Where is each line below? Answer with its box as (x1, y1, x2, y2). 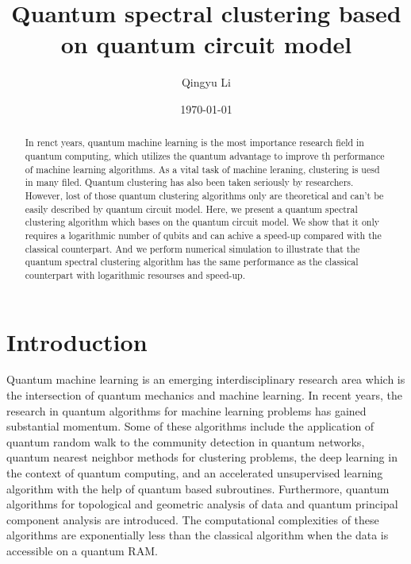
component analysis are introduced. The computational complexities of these (6, 511, 379, 527)
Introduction (6, 325, 148, 357)
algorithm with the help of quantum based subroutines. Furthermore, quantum (6, 480, 390, 496)
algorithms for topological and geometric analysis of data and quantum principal (6, 496, 398, 512)
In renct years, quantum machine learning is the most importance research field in (25, 136, 364, 149)
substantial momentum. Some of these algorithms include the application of (6, 418, 375, 435)
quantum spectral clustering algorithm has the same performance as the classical (25, 255, 359, 268)
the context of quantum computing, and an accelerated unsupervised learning (6, 465, 383, 481)
